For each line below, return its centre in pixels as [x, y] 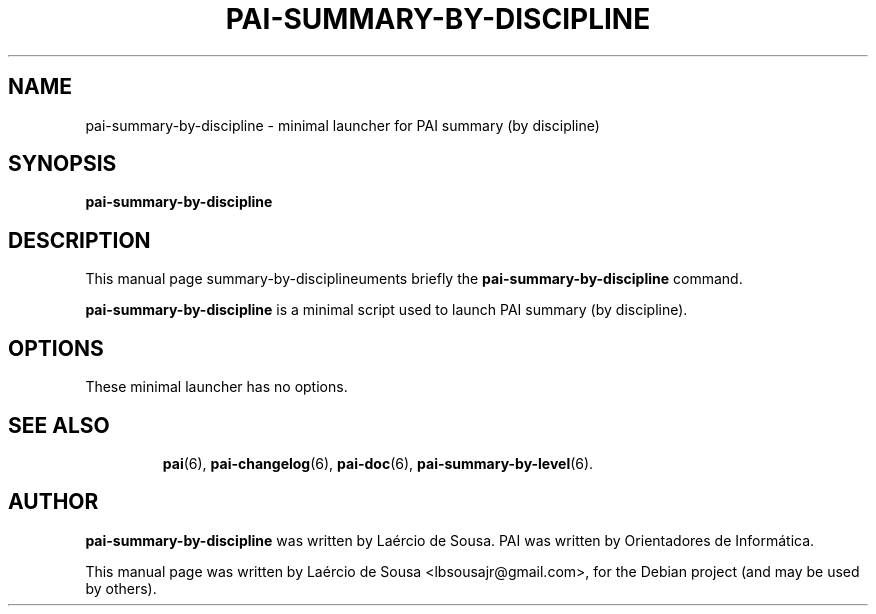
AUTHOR [53, 502]
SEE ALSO [59, 425]
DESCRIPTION [79, 240]
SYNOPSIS [62, 164]
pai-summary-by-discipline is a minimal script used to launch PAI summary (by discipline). [386, 310]
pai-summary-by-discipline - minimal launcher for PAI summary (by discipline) [342, 125]
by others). [121, 588]
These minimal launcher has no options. [216, 387]
